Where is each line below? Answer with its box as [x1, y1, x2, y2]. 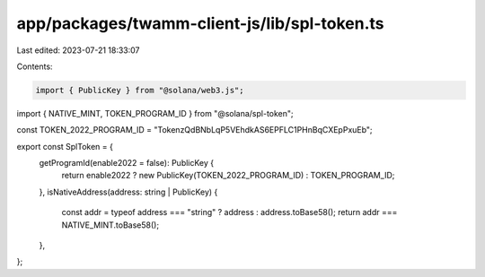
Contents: [16, 61, 53, 72]
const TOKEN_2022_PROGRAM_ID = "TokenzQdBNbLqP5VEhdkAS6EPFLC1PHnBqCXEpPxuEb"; [16, 125, 373, 135]
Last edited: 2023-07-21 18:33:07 [16, 45, 140, 56]
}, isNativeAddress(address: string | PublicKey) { [39, 186, 218, 197]
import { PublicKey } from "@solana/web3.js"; [35, 85, 244, 95]
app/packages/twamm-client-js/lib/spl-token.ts [16, 13, 384, 33]
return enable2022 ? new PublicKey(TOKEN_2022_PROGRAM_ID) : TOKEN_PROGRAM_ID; [61, 170, 395, 181]
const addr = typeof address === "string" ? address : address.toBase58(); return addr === [61, 207, 398, 218]
